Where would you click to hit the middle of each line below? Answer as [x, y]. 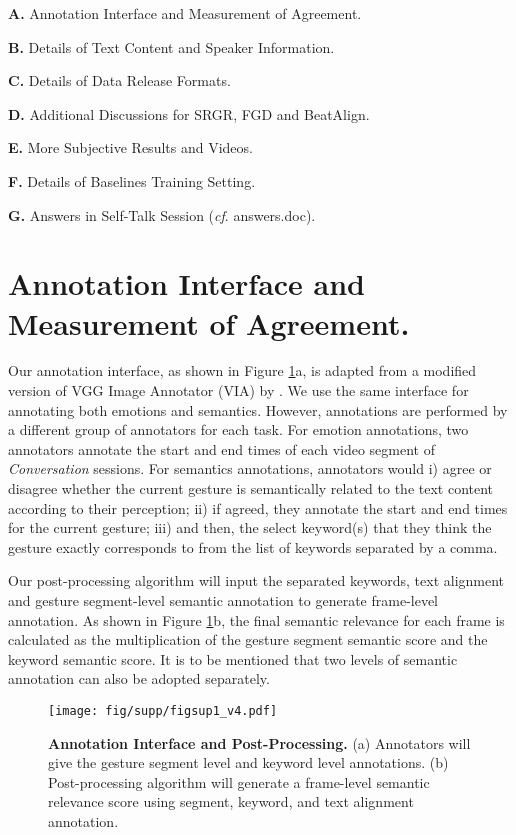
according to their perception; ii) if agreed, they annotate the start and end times [258, 507]
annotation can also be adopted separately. [139, 678]
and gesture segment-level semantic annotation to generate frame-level [223, 600]
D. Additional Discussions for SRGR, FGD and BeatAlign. [189, 113]
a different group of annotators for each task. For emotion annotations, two [238, 429]
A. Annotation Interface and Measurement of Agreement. [185, 13]
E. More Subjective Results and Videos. [130, 147]
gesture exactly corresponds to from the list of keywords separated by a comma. [253, 546]
